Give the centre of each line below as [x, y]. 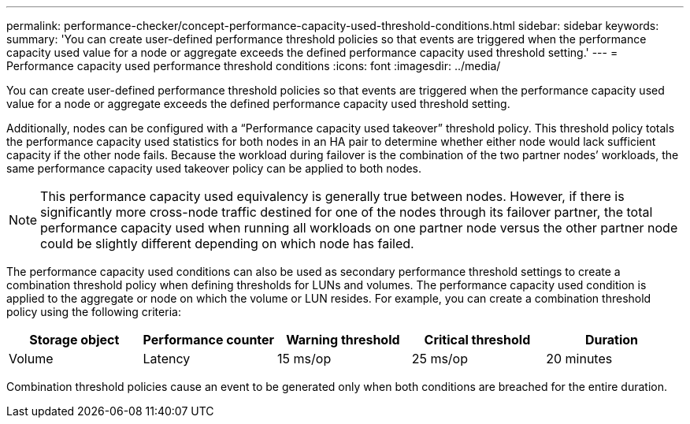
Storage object [74, 340]
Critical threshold [477, 340]
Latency [167, 359]
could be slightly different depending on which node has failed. [227, 244]
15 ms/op [304, 359]
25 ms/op [440, 359]
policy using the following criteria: [94, 312]
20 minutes [579, 359]
